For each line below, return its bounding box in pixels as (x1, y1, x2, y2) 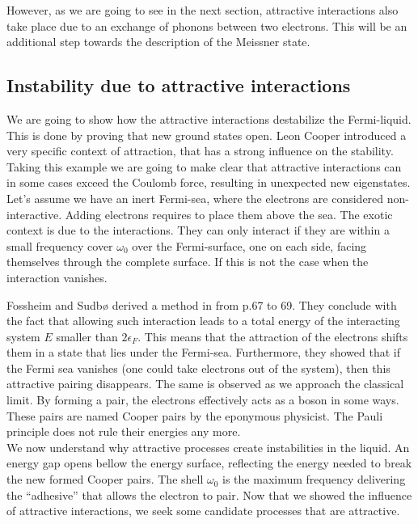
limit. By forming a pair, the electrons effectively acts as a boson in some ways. (6, 391, 399, 408)
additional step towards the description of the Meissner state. (6, 33, 310, 50)
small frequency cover (6, 237, 113, 254)
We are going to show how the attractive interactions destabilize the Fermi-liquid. (6, 110, 412, 127)
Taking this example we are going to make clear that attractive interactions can (6, 158, 402, 175)
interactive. (6, 205, 62, 222)
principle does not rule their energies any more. (6, 423, 241, 440)
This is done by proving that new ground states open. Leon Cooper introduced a (6, 126, 407, 143)
